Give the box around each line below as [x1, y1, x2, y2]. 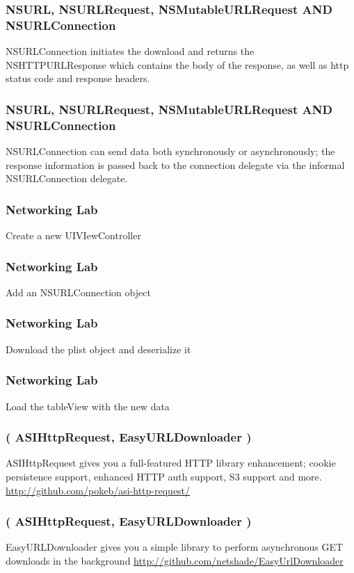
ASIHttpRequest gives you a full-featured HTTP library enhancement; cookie [6, 455, 336, 470]
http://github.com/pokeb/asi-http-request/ [6, 483, 191, 497]
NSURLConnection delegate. [6, 171, 128, 186]
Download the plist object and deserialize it [6, 341, 191, 356]
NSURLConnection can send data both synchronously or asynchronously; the [6, 144, 335, 159]
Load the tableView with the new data [6, 398, 170, 413]
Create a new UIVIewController [6, 228, 141, 243]
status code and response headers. [6, 71, 150, 86]
